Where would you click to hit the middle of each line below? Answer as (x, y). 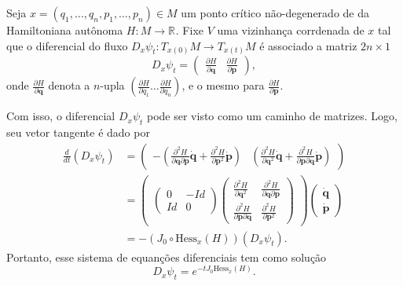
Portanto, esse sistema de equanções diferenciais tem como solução (167, 257)
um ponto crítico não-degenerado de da (275, 13)
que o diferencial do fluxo (67, 45)
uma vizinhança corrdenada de (291, 30)
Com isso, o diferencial (61, 116)
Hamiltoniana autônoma (65, 30)
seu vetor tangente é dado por (78, 132)
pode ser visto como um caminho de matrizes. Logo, (272, 116)
